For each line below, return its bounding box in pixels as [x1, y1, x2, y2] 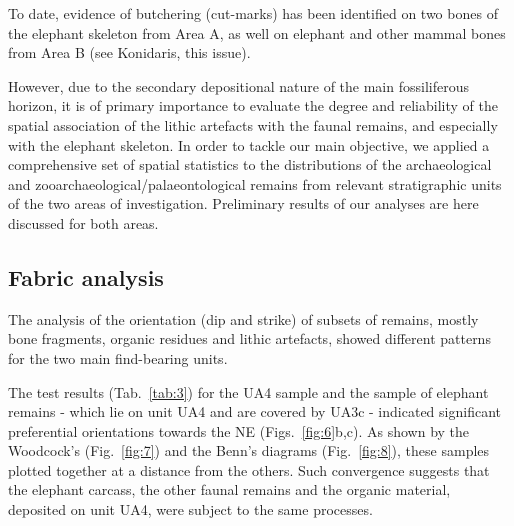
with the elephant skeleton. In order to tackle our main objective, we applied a [8, 134, 490, 155]
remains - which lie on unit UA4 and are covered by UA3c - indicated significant [8, 401, 501, 422]
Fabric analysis [8, 261, 164, 292]
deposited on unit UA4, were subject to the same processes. [8, 499, 373, 520]
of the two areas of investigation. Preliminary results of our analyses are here [8, 193, 479, 214]
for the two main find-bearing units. [8, 347, 228, 368]
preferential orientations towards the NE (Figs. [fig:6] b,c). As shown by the [8, 420, 470, 441]
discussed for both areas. [8, 212, 159, 233]
